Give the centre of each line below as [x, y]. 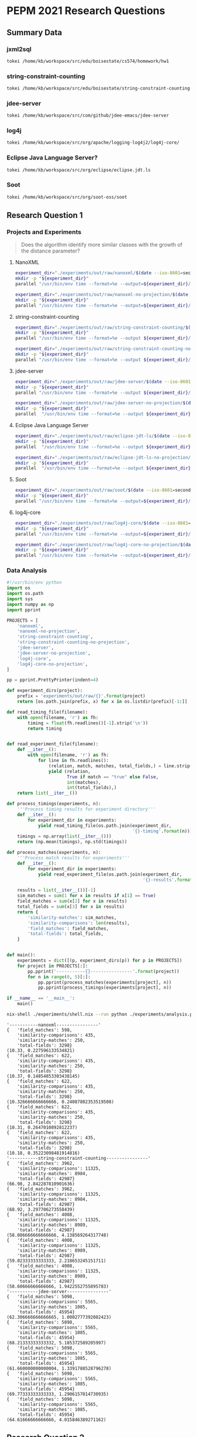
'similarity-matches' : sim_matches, [72, 917]
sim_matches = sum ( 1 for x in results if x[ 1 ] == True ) [87, 896]
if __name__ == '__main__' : [41, 998]
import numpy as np [30, 604]
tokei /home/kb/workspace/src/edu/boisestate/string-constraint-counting [98, 88]
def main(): [21, 955]
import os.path [25, 594]
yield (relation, [70, 771]
